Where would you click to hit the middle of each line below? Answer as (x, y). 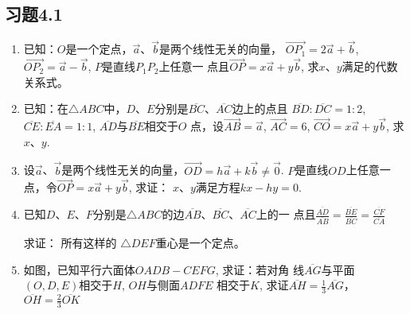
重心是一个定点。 (200, 242)
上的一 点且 (286, 214)
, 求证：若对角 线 (260, 269)
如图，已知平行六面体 (79, 269)
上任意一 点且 (194, 66)
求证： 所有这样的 (70, 242)
